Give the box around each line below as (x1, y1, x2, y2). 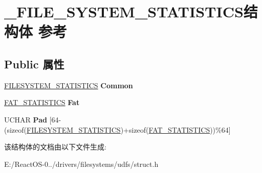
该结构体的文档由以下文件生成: (4, 141, 106, 152)
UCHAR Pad (4, 114, 47, 125)
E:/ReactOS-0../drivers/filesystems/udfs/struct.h (4, 158, 159, 169)
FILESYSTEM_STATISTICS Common (4, 80, 133, 90)
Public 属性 (4, 56, 64, 71)
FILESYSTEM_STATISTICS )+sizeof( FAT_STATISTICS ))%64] (27, 124, 231, 135)
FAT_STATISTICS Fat (4, 97, 80, 108)
